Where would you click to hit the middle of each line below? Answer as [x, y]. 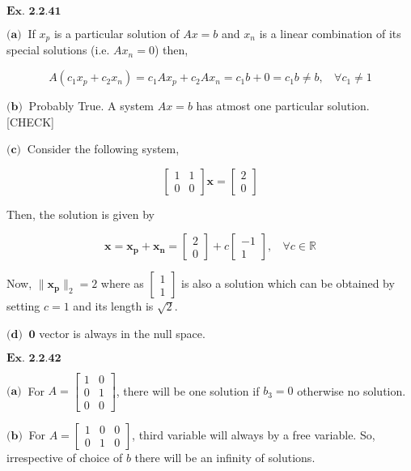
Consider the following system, [103, 149]
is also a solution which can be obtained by [288, 283]
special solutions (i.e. [58, 50]
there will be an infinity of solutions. [225, 457]
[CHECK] [30, 121]
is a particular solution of [117, 33]
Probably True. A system [91, 106]
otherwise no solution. [352, 390]
